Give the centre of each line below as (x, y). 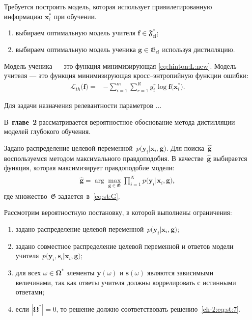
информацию (23, 16)
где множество (26, 196)
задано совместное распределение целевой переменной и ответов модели (125, 246)
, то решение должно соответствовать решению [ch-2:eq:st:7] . (148, 308)
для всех (28, 273)
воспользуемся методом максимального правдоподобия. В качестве (104, 158)
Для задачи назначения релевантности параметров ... (83, 105)
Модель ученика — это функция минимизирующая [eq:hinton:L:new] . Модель (120, 66)
